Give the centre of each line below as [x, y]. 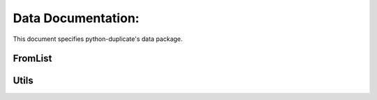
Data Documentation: [76, 18]
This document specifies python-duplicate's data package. [98, 39]
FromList [32, 59]
